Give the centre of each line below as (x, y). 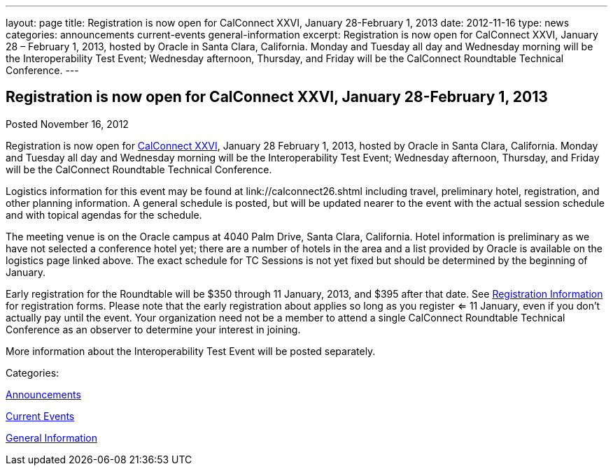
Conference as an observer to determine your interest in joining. (153, 329)
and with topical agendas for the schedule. (104, 215)
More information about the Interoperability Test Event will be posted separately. (191, 351)
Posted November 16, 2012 (67, 124)
